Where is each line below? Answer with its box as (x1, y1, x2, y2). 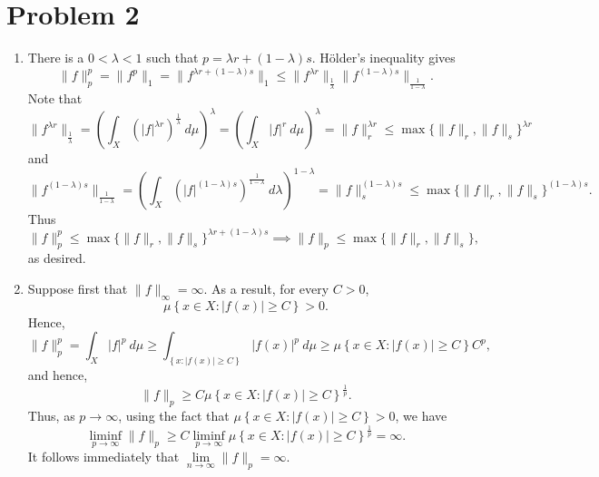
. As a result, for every (203, 278, 329, 297)
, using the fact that (118, 405, 230, 424)
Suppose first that (27, 278, 128, 297)
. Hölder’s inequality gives (311, 48, 456, 67)
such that (146, 48, 199, 67)
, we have (395, 405, 447, 424)
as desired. (27, 248, 86, 268)
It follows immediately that (27, 447, 180, 466)
